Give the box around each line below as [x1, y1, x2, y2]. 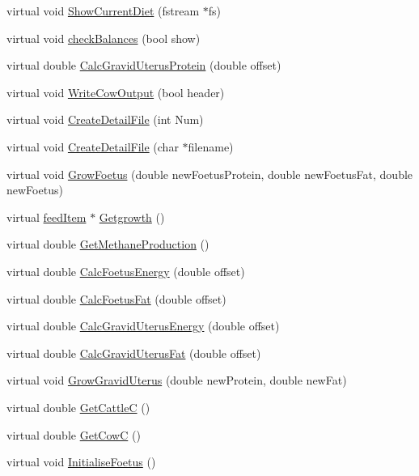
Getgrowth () [99, 208, 165, 225]
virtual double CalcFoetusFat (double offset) [6, 290, 226, 307]
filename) [188, 138, 234, 155]
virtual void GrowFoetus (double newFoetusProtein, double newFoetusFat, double [6, 165, 413, 182]
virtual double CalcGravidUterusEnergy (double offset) [6, 317, 280, 334]
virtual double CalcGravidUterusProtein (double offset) [6, 57, 281, 74]
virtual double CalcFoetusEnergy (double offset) [6, 262, 245, 279]
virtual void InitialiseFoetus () [6, 453, 156, 470]
